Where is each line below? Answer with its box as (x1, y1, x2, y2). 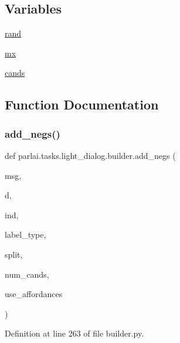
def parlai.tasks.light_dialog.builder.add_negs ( (5, 149, 176, 161)
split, (5, 248, 23, 260)
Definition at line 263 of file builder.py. (5, 327, 144, 339)
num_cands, (5, 268, 49, 280)
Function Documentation (5, 95, 159, 114)
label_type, (5, 228, 46, 241)
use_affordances (5, 288, 63, 300)
